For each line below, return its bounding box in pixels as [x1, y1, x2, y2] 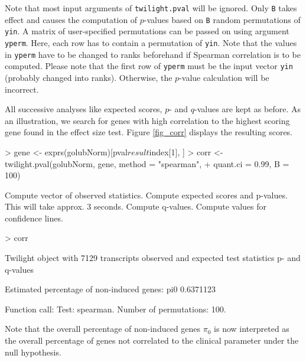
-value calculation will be [179, 71, 269, 83]
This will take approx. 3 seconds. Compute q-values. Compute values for [5, 200, 266, 213]
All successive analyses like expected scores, [5, 103, 162, 115]
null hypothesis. [5, 345, 61, 358]
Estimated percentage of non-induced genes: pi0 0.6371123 [5, 283, 216, 295]
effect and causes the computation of [5, 13, 138, 25]
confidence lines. [5, 211, 63, 224]
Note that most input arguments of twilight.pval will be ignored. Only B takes [5, 2, 297, 14]
